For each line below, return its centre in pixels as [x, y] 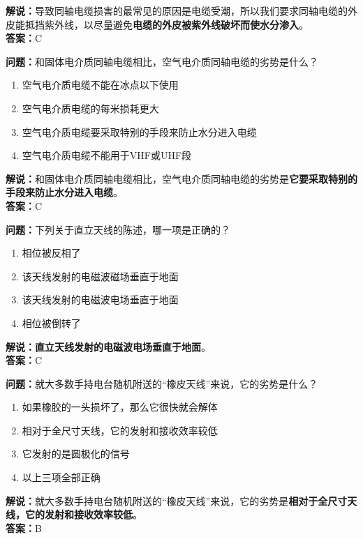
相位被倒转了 [51, 322]
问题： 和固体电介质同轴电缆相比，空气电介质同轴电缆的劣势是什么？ [162, 61]
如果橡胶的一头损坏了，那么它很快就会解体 [120, 407]
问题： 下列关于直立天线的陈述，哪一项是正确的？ [118, 229]
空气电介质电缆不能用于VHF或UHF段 [107, 155]
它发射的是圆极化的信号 [76, 454]
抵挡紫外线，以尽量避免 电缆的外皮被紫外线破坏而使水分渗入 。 [166, 24]
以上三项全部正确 [61, 477]
